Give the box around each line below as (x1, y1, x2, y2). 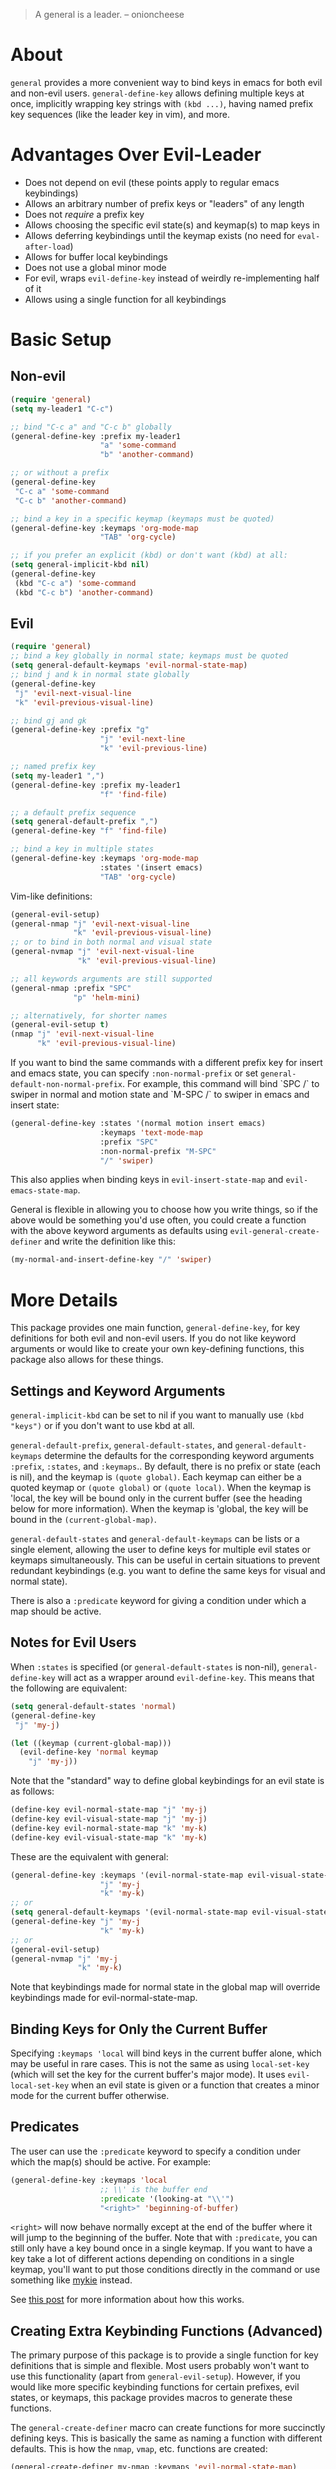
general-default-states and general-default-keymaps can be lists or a (10, 1533, 300, 1545)
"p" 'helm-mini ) (73, 992, 141, 1003)
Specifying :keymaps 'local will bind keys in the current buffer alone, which (10, 2047, 322, 2059)
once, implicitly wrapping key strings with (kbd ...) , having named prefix (10, 97, 314, 109)
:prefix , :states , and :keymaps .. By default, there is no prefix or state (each (10, 1460, 321, 1473)
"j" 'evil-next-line (99, 734, 186, 744)
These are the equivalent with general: (10, 1850, 169, 1863)
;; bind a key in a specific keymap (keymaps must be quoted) (10, 514, 275, 524)
